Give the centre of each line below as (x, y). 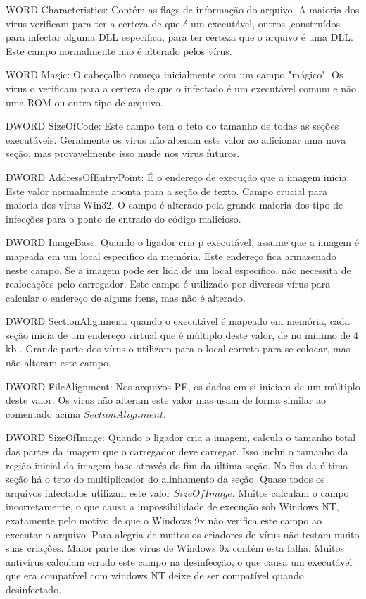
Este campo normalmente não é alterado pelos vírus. (119, 50)
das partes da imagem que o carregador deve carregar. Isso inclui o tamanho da (177, 451)
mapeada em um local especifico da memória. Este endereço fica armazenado (171, 255)
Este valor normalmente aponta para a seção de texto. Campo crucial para (167, 191)
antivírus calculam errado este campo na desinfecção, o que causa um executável (179, 561)
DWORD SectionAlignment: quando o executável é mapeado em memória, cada (178, 321)
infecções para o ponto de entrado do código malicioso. (124, 218)
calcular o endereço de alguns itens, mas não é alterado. (126, 297)
